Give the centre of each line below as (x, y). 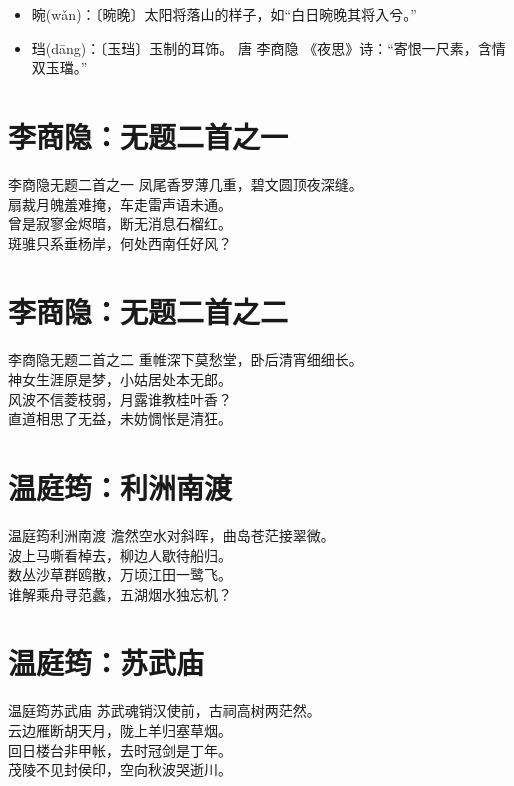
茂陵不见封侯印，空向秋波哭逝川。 (120, 769)
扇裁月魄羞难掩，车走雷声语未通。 (120, 203)
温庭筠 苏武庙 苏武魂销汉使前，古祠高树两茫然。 (164, 710)
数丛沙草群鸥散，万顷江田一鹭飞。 (120, 574)
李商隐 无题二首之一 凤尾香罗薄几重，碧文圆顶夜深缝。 (185, 183)
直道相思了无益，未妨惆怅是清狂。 (120, 418)
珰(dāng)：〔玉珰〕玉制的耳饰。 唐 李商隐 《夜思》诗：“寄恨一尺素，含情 (268, 47)
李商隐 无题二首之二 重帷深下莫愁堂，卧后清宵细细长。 (185, 359)
